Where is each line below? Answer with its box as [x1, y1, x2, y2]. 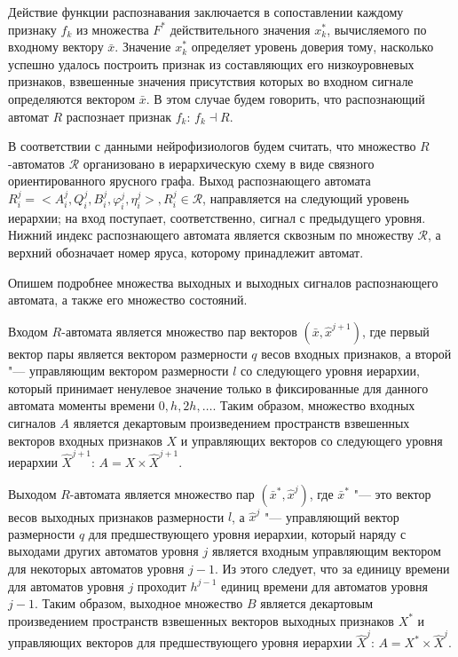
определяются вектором [8, 89, 136, 107]
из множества [75, 20, 149, 38]
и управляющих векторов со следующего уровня [180, 431, 443, 449]
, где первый [361, 321, 430, 340]
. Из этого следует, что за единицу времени [214, 559, 450, 578]
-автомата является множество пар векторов [61, 321, 297, 340]
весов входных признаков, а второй [261, 344, 452, 362]
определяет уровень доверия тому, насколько [191, 37, 434, 56]
